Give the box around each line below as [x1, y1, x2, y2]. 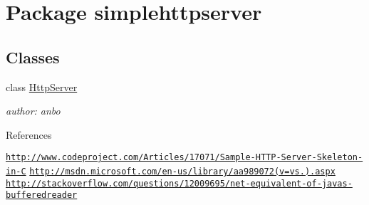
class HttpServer [6, 79, 78, 94]
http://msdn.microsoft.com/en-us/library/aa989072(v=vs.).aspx [29, 167, 336, 177]
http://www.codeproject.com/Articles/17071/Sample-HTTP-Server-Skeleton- [6, 152, 363, 163]
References [6, 127, 52, 142]
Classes [6, 46, 60, 68]
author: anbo [6, 103, 61, 118]
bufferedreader [6, 190, 78, 201]
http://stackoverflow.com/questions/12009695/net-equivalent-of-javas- [6, 178, 353, 189]
